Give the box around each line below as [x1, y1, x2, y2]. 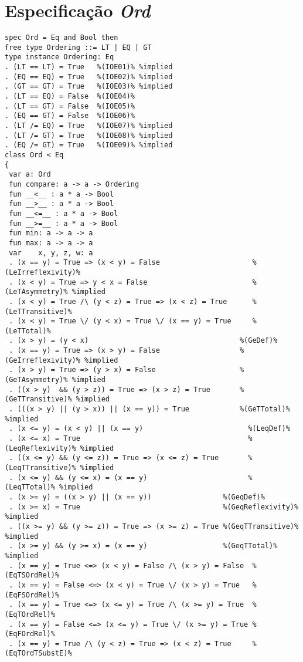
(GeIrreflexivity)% [5, 356, 80, 364]
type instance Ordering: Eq [5, 53, 114, 62]
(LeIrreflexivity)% [5, 268, 80, 276]
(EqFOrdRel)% [5, 630, 55, 639]
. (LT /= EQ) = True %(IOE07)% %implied [5, 121, 173, 130]
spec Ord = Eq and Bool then [5, 33, 118, 42]
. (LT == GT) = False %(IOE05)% [5, 102, 135, 110]
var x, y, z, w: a [9, 248, 93, 257]
